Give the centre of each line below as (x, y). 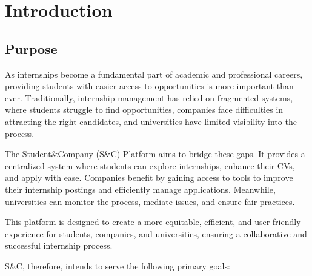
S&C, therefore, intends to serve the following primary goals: (118, 265)
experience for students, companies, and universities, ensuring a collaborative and (156, 233)
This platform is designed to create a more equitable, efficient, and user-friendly (153, 222)
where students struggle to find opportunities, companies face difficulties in (144, 109)
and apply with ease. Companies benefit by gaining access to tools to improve (149, 177)
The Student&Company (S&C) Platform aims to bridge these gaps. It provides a (155, 154)
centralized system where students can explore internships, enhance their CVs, (150, 165)
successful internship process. (59, 245)
